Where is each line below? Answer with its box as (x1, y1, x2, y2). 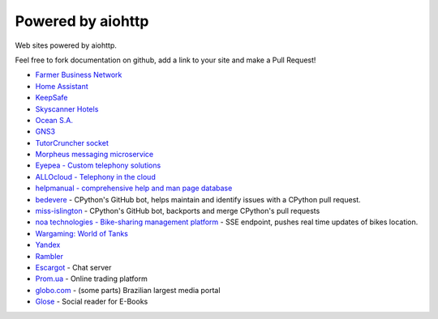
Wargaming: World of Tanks (35, 228, 129, 238)
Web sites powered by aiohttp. (15, 40, 118, 50)
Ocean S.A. (35, 115, 73, 125)
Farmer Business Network (35, 70, 122, 80)
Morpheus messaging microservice (35, 150, 154, 159)
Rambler (35, 251, 64, 261)
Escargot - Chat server (35, 262, 112, 272)
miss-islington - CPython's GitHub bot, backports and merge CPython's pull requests (35, 206, 320, 216)
